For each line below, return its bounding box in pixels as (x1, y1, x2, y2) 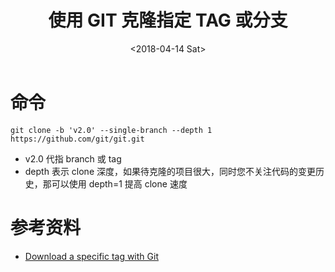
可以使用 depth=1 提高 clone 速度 (51, 177, 188, 190)
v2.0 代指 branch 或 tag (24, 152, 122, 165)
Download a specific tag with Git (24, 250, 159, 262)
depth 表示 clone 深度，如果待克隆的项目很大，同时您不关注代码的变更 (24, 165, 316, 177)
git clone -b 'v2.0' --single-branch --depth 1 (10, 125, 213, 135)
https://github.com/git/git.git (10, 134, 145, 144)
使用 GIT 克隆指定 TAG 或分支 (48, 9, 288, 32)
